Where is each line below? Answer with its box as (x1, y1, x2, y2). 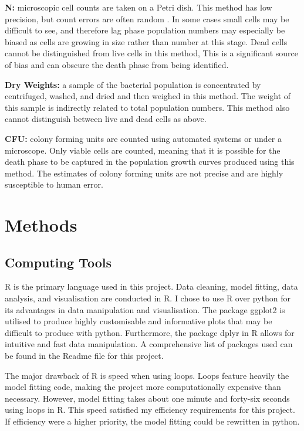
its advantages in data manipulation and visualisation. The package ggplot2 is (5, 303, 285, 315)
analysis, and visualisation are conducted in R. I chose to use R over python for (5, 292, 291, 304)
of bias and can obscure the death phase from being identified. (5, 58, 229, 70)
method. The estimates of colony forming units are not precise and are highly (5, 167, 283, 179)
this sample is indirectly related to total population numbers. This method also (5, 101, 290, 113)
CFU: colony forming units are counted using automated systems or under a (5, 132, 282, 144)
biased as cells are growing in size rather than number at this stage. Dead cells (5, 35, 288, 47)
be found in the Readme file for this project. (5, 349, 164, 362)
